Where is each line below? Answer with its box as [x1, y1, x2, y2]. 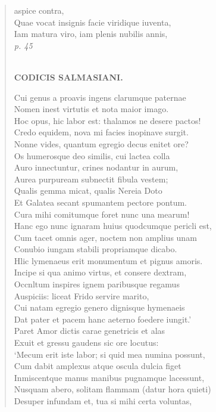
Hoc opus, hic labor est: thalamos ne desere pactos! [14, 114, 201, 126]
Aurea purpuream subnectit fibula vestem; [14, 172, 168, 185]
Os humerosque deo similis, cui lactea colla [14, 149, 170, 162]
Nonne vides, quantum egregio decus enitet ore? [14, 137, 189, 150]
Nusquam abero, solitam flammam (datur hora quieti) [14, 383, 211, 395]
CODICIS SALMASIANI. [14, 70, 123, 83]
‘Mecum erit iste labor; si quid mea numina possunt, [14, 348, 205, 360]
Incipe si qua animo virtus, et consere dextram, [14, 266, 187, 278]
